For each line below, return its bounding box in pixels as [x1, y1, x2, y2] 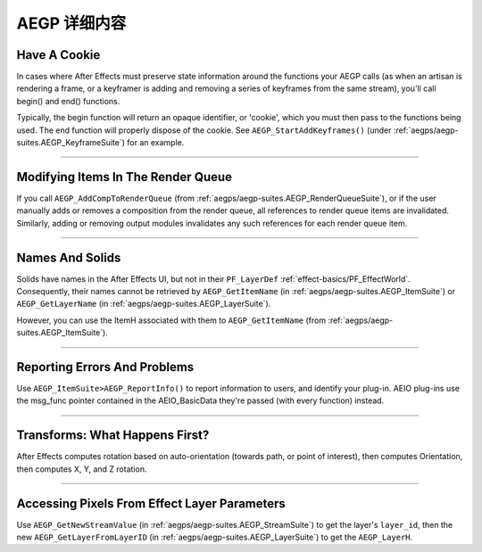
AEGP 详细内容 [16, 13, 127, 33]
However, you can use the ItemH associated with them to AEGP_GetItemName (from [16, 315, 326, 325]
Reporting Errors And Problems [16, 359, 195, 375]
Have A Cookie [16, 47, 101, 62]
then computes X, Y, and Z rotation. [16, 464, 147, 474]
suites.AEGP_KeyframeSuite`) [16, 137, 125, 148]
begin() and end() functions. [16, 95, 120, 106]
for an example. [126, 137, 185, 148]
